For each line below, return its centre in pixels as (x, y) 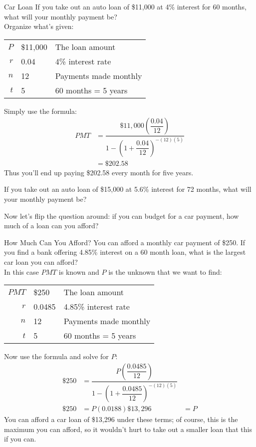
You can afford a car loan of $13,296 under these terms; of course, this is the (121, 419)
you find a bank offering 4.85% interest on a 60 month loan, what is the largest (125, 252)
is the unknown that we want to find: (165, 271)
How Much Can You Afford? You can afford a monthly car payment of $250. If (125, 242)
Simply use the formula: (40, 111)
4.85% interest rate (97, 307)
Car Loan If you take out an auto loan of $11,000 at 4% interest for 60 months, (125, 6)
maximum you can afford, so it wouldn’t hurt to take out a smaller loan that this (128, 429)
